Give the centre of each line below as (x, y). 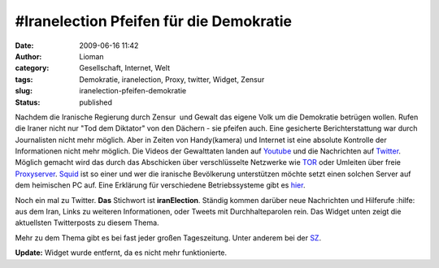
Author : (28, 56)
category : (32, 68)
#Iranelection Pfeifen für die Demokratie (154, 21)
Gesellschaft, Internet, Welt (125, 68)
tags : (24, 79)
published (96, 102)
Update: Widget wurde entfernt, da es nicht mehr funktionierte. (121, 253)
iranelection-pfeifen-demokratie (133, 91)
